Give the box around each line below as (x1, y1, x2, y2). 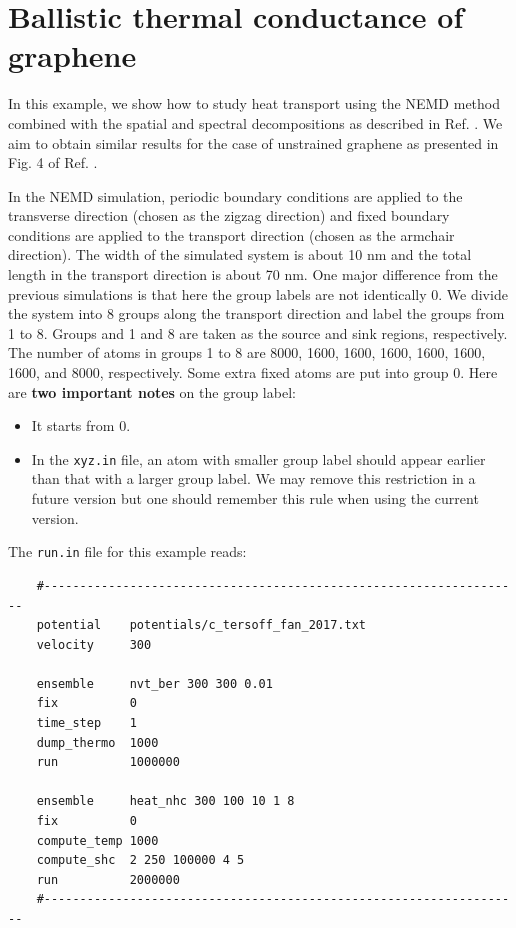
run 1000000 (36, 755, 180, 770)
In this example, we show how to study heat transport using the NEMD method (8, 93, 501, 114)
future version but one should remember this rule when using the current (31, 488, 479, 509)
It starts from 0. (31, 415, 131, 436)
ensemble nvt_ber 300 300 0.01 (36, 676, 273, 691)
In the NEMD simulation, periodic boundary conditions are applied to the (8, 185, 463, 206)
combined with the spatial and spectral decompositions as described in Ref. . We (8, 112, 503, 133)
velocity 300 (36, 637, 152, 652)
